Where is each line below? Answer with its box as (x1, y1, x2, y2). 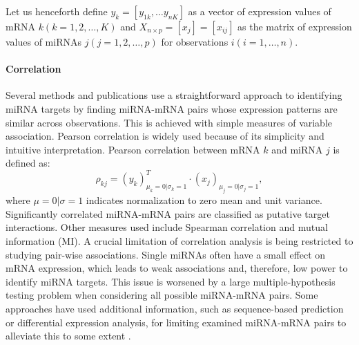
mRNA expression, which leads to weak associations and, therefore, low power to (6, 261, 348, 275)
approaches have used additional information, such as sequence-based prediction (6, 301, 344, 315)
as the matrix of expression (237, 19, 352, 33)
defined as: (6, 156, 50, 170)
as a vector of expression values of (188, 4, 331, 18)
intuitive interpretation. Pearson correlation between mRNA (6, 142, 260, 156)
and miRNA (271, 142, 323, 156)
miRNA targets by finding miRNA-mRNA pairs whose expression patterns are (6, 101, 338, 115)
